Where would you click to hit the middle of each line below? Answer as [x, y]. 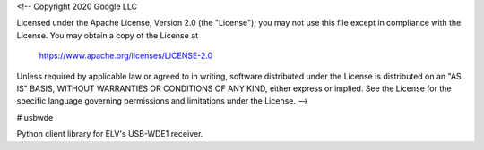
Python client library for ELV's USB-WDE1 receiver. [110, 134]
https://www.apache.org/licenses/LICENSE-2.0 [126, 56]
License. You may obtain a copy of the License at [108, 35]
